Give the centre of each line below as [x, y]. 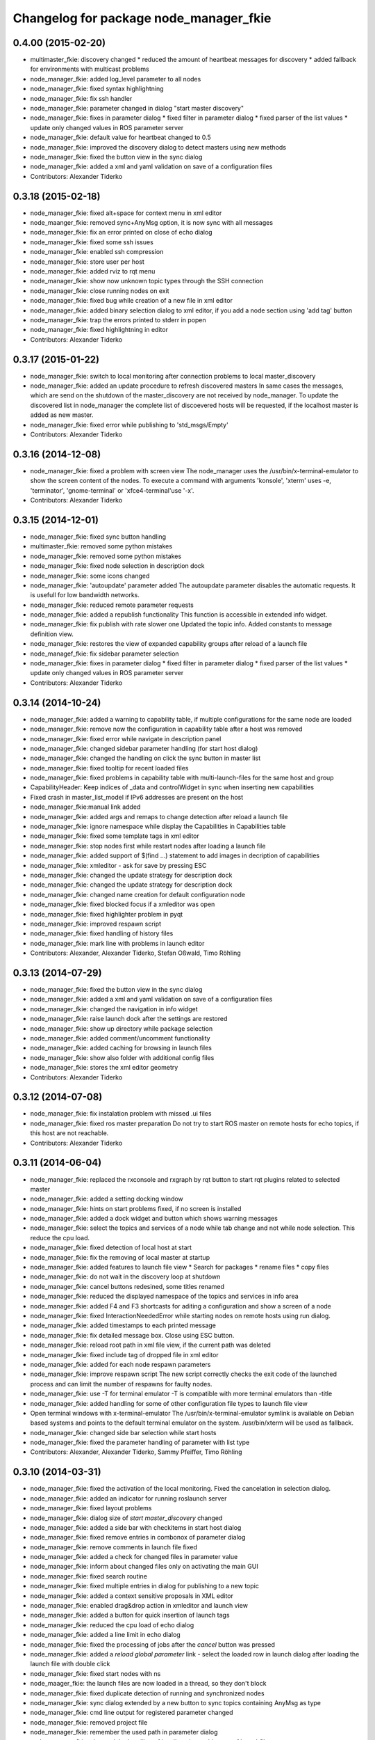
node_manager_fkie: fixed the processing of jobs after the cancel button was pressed [153, 1644]
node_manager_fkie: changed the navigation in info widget [114, 1009]
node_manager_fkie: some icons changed [90, 576]
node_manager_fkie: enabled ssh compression [97, 252]
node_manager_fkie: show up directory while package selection [122, 1028]
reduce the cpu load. [60, 1237]
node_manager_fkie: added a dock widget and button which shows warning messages [154, 1219]
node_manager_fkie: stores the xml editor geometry [104, 1068]
